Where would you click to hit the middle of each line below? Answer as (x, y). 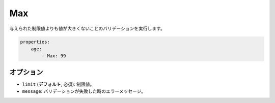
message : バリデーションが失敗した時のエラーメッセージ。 (84, 91)
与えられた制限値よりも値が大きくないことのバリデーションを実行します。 (87, 28)
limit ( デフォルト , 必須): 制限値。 (58, 84)
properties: (35, 42)
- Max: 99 (54, 56)
